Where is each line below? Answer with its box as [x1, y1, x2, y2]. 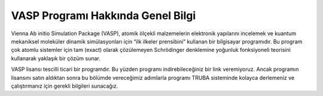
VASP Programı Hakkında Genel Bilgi [11, 9, 196, 22]
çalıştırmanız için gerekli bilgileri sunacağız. [11, 82, 118, 89]
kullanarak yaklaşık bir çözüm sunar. [11, 54, 101, 62]
